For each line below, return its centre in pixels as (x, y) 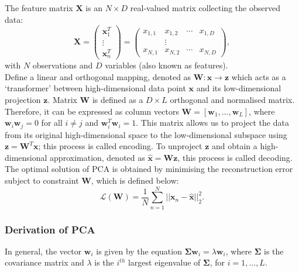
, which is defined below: (135, 180)
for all (52, 123)
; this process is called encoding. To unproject (120, 146)
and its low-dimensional (239, 88)
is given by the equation (139, 251)
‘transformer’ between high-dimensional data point (95, 88)
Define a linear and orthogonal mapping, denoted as (98, 76)
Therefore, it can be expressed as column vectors (92, 111)
